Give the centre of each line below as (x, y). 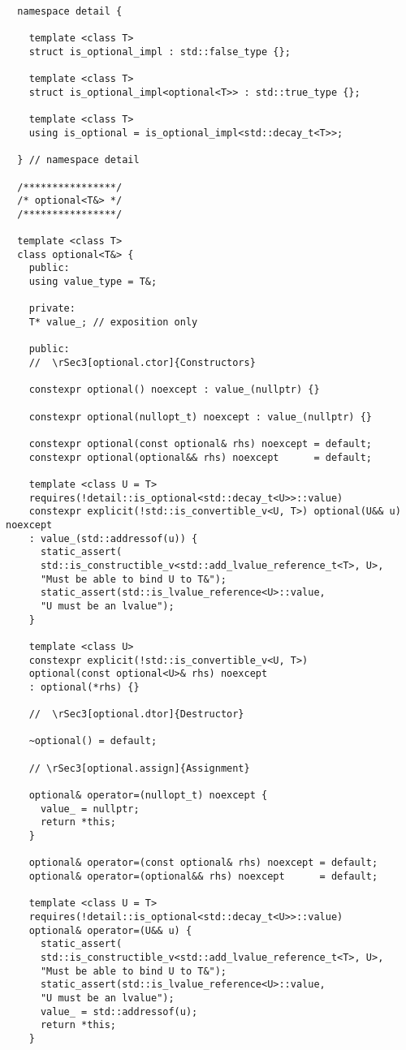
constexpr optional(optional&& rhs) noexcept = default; (201, 457)
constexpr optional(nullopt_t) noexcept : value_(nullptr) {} (201, 417)
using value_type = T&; (93, 282)
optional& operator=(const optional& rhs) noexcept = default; (203, 863)
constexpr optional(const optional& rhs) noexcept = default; (201, 444)
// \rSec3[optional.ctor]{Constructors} (142, 363)
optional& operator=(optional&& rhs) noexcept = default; (203, 876)
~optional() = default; (93, 741)
